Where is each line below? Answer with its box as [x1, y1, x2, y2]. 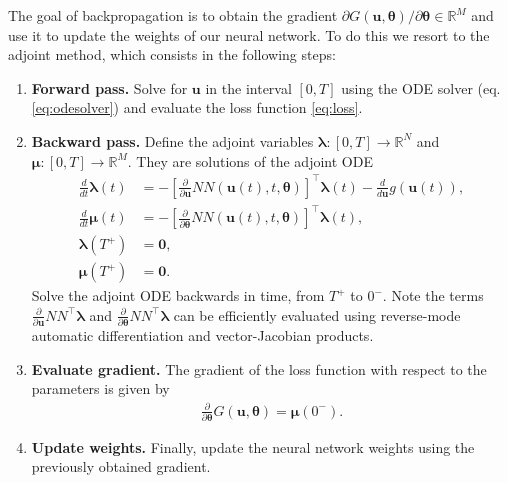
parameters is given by [31, 378, 170, 399]
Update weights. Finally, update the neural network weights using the [31, 436, 475, 457]
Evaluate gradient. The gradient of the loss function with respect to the [31, 358, 487, 379]
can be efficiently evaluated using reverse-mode [173, 304, 461, 325]
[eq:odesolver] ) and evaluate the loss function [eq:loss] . [31, 97, 363, 118]
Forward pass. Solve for [31, 77, 188, 98]
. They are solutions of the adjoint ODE [127, 150, 373, 171]
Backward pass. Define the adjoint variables [31, 130, 314, 151]
